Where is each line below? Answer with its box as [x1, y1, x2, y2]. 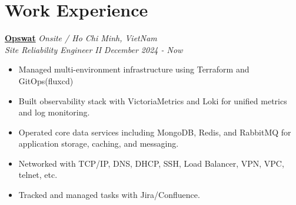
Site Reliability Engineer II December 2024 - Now [5, 43, 183, 55]
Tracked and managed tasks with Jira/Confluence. [18, 189, 200, 201]
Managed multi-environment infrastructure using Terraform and [18, 63, 250, 75]
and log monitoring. [18, 106, 90, 118]
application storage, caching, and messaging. [18, 137, 179, 150]
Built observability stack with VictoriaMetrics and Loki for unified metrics [18, 94, 287, 107]
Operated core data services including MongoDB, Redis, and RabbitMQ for [18, 125, 291, 138]
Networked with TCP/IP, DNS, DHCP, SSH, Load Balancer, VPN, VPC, [18, 157, 284, 169]
